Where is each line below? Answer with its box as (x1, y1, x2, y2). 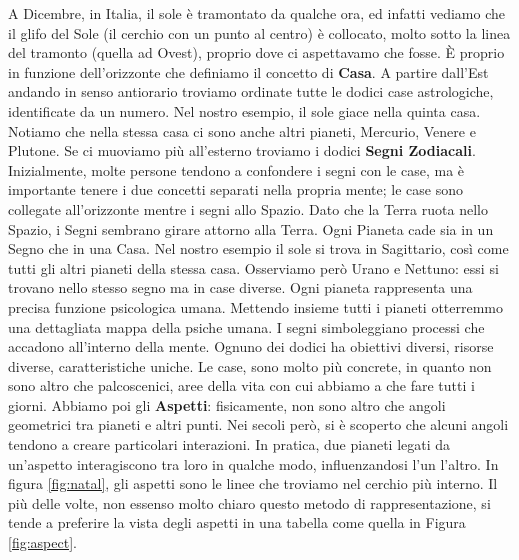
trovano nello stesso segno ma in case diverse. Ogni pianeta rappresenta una (8, 277, 473, 298)
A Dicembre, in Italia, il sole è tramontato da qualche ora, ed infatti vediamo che (8, 3, 505, 23)
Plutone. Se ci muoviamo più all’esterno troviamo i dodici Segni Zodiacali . (8, 140, 476, 161)
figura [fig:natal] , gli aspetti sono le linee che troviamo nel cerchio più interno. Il (8, 473, 498, 494)
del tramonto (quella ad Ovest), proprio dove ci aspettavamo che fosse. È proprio (8, 42, 505, 63)
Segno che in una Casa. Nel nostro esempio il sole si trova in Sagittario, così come (8, 238, 509, 259)
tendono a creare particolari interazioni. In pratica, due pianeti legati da (8, 434, 451, 455)
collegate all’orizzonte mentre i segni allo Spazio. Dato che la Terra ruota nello (8, 198, 488, 219)
